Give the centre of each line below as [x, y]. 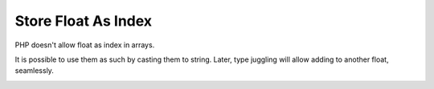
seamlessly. [34, 71]
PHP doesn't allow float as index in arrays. [85, 45]
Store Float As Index [84, 21]
